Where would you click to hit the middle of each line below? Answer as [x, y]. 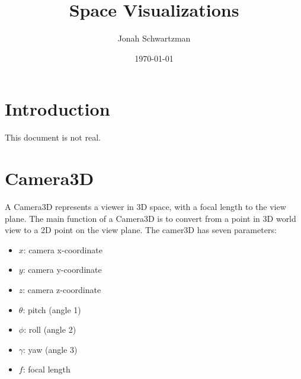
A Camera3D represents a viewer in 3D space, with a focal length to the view [145, 206]
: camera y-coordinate [62, 270]
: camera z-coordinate [62, 289]
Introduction [57, 109]
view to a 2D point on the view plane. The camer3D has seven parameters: [141, 230]
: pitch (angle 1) [52, 309]
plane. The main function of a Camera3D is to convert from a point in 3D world [150, 218]
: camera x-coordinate [63, 249]
